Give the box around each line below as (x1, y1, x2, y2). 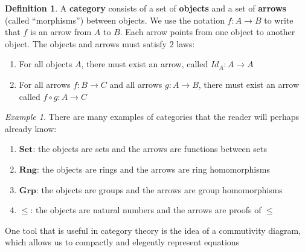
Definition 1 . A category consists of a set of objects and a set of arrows (5, 2, 286, 14)
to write (264, 13, 294, 26)
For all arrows (19, 78, 71, 90)
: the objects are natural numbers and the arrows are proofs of (30, 204, 262, 216)
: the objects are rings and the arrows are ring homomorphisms (36, 162, 270, 175)
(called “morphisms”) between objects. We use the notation (5, 13, 225, 26)
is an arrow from (30, 25, 92, 38)
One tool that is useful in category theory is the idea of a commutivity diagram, (5, 224, 301, 236)
